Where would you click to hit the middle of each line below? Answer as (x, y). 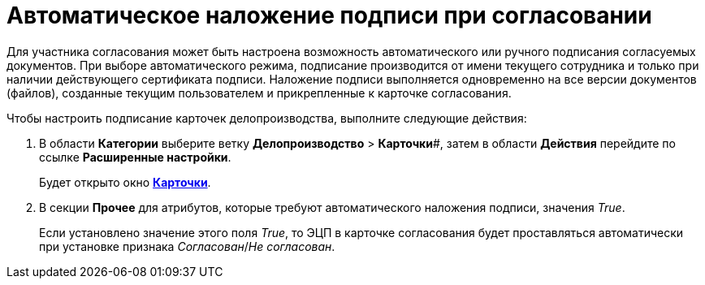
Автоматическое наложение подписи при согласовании (329, 15)
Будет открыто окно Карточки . (125, 182)
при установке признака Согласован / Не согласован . (187, 246)
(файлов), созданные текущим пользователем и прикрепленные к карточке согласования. (259, 93)
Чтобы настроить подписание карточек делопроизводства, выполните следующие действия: (267, 118)
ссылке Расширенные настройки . (135, 157)
